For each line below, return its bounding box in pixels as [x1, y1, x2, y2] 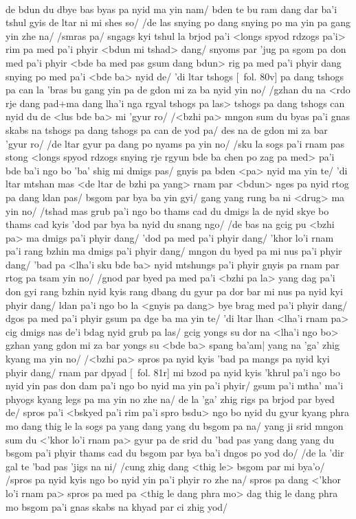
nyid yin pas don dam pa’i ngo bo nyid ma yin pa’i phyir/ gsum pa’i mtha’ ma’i [5, 378, 344, 393]
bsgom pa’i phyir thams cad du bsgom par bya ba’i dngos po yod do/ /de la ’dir [5, 446, 344, 460]
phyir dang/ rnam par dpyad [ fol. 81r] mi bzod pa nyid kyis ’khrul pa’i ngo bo [5, 365, 340, 379]
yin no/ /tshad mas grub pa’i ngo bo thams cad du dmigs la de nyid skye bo [5, 203, 329, 218]
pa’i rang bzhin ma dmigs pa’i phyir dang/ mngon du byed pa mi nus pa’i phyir [5, 244, 342, 258]
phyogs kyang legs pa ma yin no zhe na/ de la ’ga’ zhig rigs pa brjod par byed [5, 391, 335, 406]
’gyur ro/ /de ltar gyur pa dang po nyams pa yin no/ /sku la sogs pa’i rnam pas [5, 136, 344, 150]
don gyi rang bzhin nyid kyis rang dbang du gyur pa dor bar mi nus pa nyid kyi [5, 284, 343, 299]
